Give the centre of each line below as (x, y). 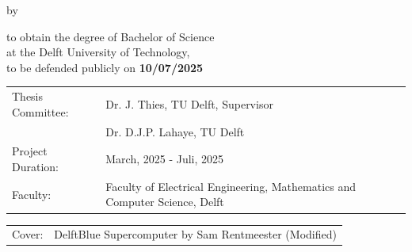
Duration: (35, 166)
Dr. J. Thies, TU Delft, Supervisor (189, 103)
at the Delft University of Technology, (98, 52)
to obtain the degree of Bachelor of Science (111, 36)
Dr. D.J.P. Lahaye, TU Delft (175, 131)
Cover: (28, 234)
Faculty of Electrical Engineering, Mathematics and (231, 186)
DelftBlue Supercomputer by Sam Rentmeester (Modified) (195, 234)
